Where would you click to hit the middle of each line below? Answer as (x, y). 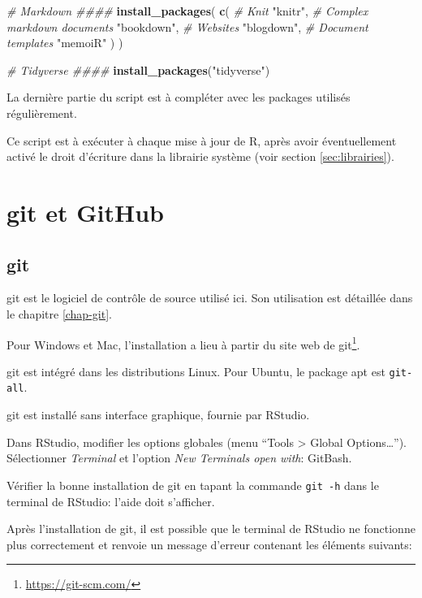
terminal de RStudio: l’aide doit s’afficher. (111, 501)
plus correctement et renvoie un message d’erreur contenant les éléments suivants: (209, 544)
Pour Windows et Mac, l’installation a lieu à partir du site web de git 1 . (183, 343)
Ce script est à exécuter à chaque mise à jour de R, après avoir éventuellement (202, 140)
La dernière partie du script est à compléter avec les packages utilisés (179, 97)
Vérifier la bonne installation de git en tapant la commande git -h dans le (193, 485)
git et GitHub (86, 212)
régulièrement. (42, 113)
